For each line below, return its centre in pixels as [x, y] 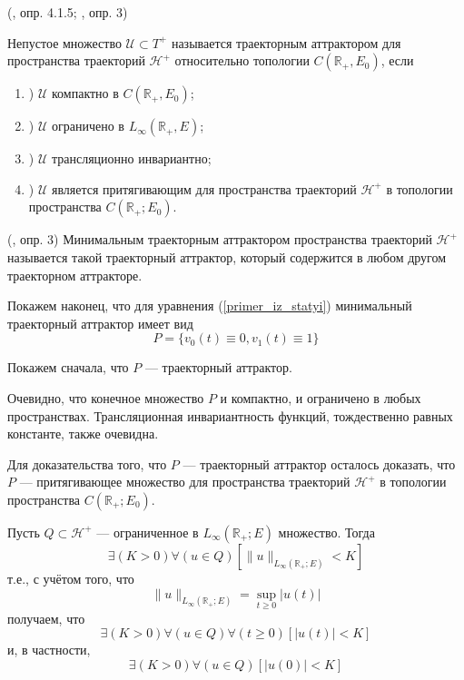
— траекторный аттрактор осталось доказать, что [319, 463]
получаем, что [46, 618]
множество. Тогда [326, 532]
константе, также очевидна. [83, 434]
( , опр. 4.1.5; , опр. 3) [68, 12]
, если [397, 60]
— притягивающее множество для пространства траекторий [185, 482]
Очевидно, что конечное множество [106, 397]
